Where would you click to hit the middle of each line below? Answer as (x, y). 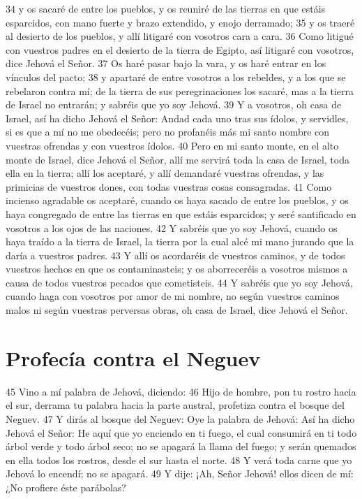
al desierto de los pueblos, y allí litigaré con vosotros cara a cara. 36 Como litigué (180, 36)
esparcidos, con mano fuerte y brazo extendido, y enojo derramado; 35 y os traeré (180, 22)
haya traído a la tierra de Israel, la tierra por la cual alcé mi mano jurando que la (180, 241)
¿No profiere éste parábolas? (66, 487)
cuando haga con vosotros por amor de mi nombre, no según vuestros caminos (173, 296)
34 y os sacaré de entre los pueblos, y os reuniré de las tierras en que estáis (166, 8)
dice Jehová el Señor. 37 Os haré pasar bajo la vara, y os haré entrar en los (166, 63)
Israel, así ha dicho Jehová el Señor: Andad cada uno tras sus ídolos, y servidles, (177, 118)
